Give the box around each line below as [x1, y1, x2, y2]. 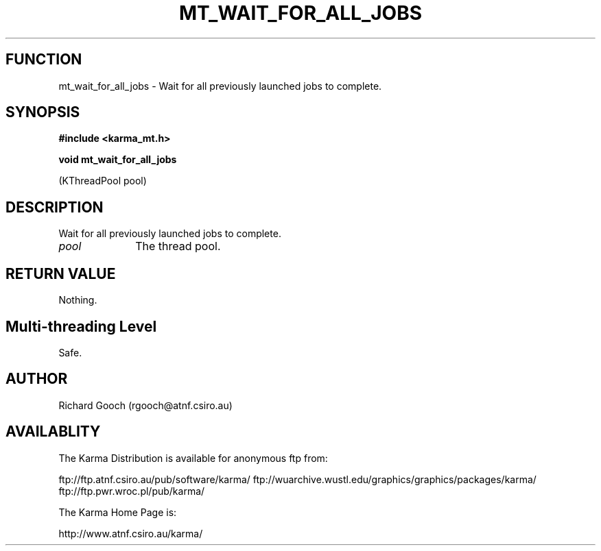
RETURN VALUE [5, 265, 116, 282]
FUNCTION [5, 51, 82, 69]
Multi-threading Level [5, 317, 157, 335]
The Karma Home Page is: [58, 506, 177, 518]
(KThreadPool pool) [58, 175, 147, 187]
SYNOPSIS [5, 103, 80, 121]
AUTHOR [5, 370, 68, 388]
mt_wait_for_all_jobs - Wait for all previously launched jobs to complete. [58, 79, 382, 92]
